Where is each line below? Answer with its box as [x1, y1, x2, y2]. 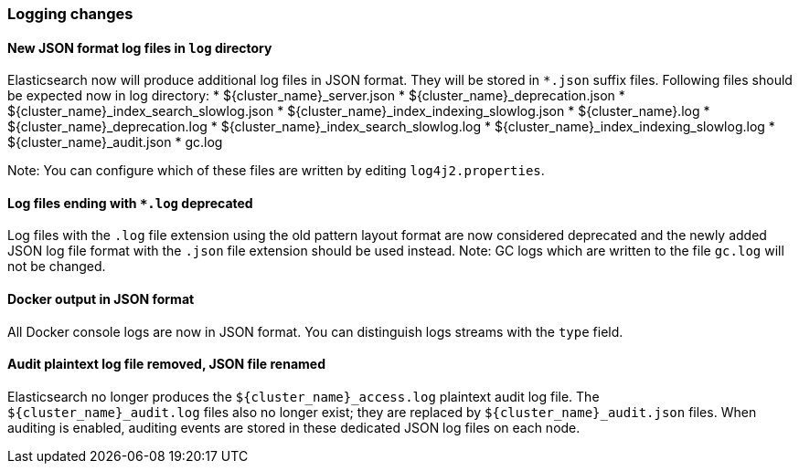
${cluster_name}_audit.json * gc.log [7, 134, 223, 151]
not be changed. [7, 258, 106, 275]
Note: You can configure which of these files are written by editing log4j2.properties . [7, 162, 545, 179]
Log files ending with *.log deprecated [7, 194, 253, 211]
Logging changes [7, 5, 133, 23]
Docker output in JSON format [7, 291, 195, 308]
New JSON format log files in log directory [7, 39, 272, 56]
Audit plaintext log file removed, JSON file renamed [7, 356, 325, 372]
